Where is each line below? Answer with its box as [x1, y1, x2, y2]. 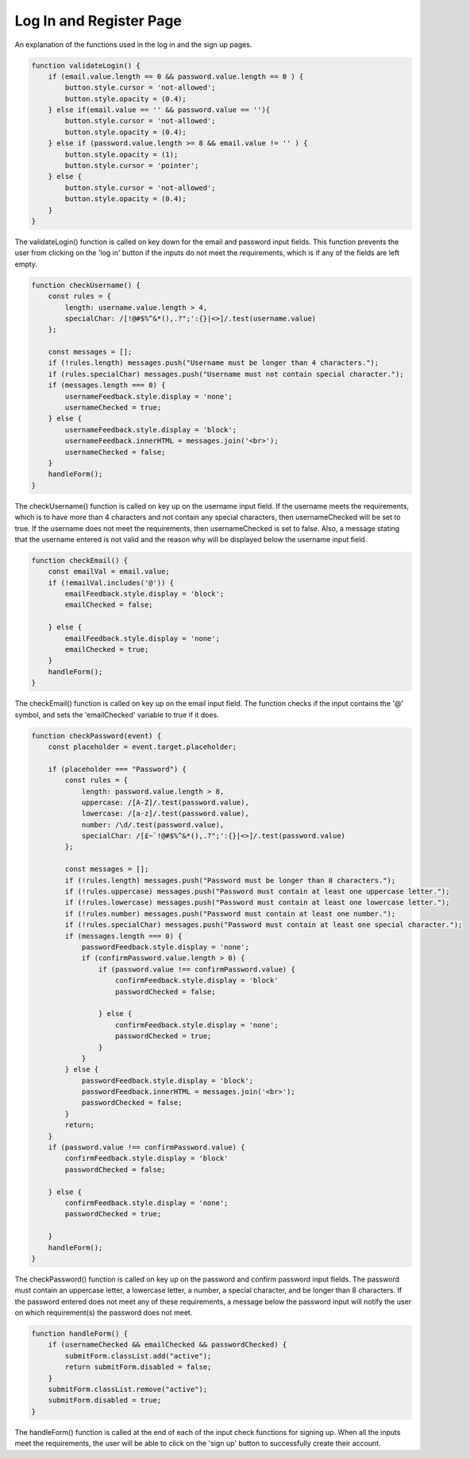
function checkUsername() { [31, 281, 141, 289]
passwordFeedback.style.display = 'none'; [81, 943, 249, 952]
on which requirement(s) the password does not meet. [14, 1308, 193, 1317]
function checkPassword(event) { [31, 731, 162, 740]
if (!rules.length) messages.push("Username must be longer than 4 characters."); [48, 359, 379, 367]
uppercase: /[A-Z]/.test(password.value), [81, 797, 249, 807]
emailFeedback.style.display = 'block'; [64, 589, 225, 599]
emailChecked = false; [64, 600, 154, 610]
